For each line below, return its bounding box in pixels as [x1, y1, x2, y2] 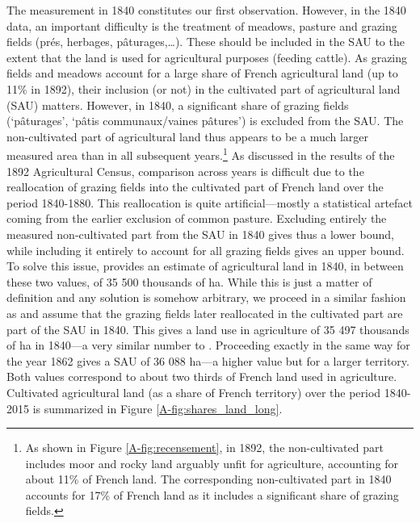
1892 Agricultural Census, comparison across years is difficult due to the [6, 162, 364, 179]
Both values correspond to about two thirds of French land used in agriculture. [6, 368, 397, 385]
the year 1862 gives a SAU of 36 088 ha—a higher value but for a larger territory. [6, 352, 409, 369]
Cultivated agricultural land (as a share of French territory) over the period [6, 383, 381, 400]
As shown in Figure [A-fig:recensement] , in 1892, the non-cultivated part [25, 439, 384, 456]
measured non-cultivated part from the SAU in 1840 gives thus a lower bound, [6, 225, 394, 242]
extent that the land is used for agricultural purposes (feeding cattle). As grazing [6, 48, 408, 65]
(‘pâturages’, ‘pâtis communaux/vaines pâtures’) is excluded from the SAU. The [6, 112, 404, 129]
